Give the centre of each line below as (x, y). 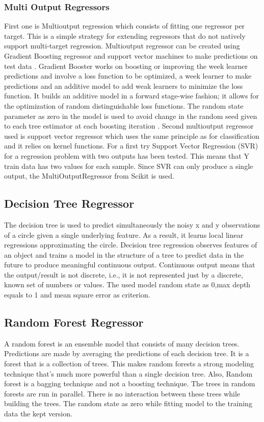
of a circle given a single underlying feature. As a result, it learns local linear (124, 234)
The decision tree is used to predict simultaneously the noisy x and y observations (132, 224)
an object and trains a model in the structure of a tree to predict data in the (124, 254)
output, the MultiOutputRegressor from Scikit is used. (89, 176)
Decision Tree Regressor (69, 203)
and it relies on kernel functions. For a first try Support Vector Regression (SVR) (131, 146)
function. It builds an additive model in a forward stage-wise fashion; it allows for (131, 96)
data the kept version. (38, 414)
